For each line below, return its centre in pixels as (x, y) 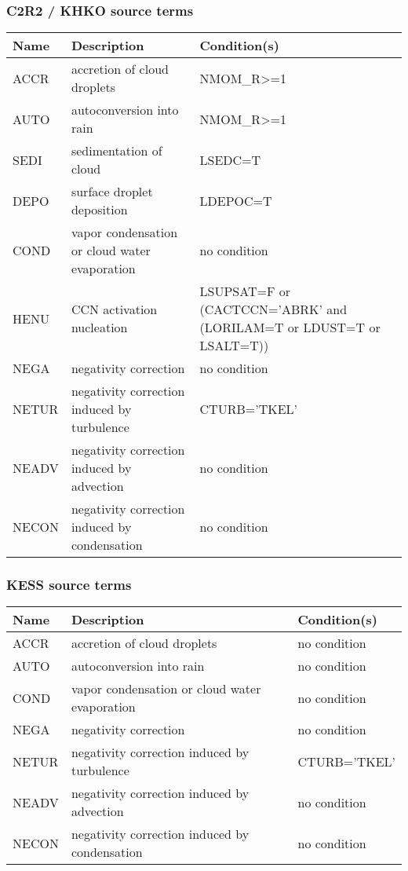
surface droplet (112, 192)
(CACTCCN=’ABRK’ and (273, 309)
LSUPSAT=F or (245, 291)
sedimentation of (117, 151)
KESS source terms (69, 585)
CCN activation (114, 309)
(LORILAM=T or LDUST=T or (290, 328)
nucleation (99, 328)
